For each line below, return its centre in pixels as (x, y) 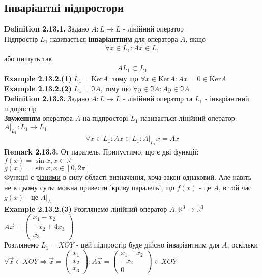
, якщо (196, 38)
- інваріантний (227, 98)
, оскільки (243, 245)
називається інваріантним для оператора (114, 38)
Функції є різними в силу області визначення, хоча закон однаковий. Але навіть (128, 177)
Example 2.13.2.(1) (38, 78)
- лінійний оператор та (158, 98)
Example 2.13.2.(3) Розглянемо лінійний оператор (86, 209)
